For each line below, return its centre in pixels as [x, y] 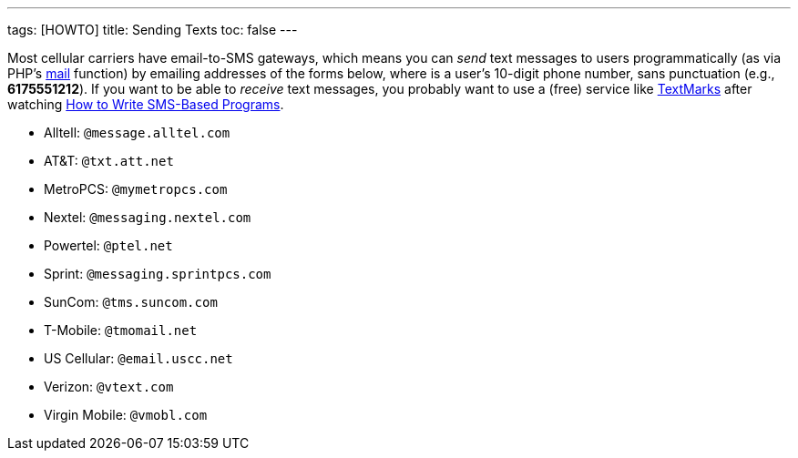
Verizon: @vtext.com [109, 387]
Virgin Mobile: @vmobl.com [126, 415]
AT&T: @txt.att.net [109, 161]
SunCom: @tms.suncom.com [131, 302]
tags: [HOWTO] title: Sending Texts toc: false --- [153, 30]
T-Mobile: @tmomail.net [121, 330]
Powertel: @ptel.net [108, 245]
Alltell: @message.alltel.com [137, 132]
